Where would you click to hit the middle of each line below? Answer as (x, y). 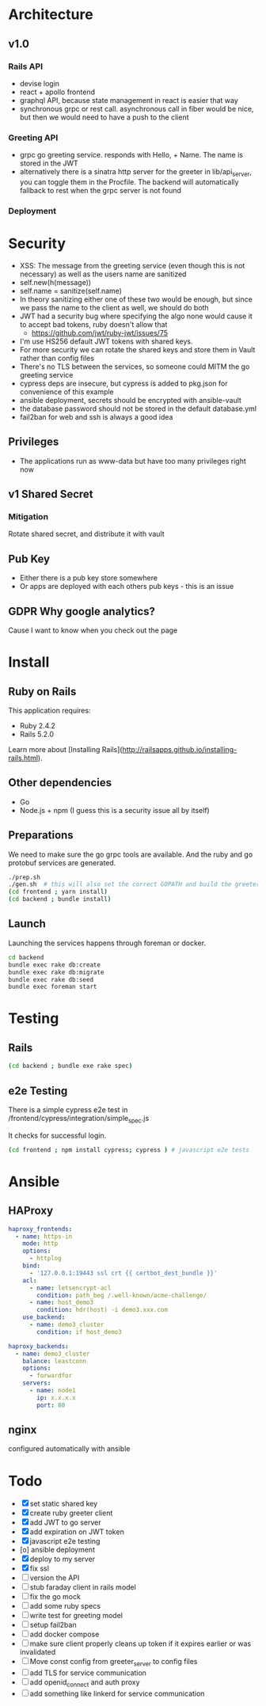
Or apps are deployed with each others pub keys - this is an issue (127, 587)
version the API (55, 1578)
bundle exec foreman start (53, 987)
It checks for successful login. (57, 1135)
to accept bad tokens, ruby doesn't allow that (93, 324)
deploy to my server (63, 1559)
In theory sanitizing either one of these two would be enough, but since (136, 299)
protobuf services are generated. (62, 862)
